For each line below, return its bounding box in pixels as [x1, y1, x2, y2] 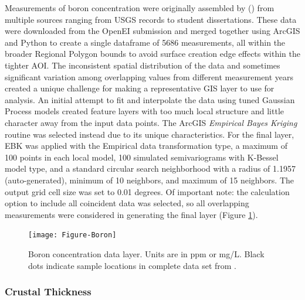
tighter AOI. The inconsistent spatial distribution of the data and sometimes [5, 59, 280, 71]
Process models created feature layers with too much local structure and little [5, 105, 284, 117]
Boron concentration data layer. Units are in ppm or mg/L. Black [28, 247, 265, 260]
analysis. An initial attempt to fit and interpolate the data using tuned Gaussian [5, 93, 295, 105]
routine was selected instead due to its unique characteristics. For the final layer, [5, 128, 294, 140]
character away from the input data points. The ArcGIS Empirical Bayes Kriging [5, 116, 297, 128]
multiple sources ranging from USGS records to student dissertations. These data [5, 13, 297, 25]
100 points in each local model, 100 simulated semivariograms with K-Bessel [5, 151, 279, 163]
